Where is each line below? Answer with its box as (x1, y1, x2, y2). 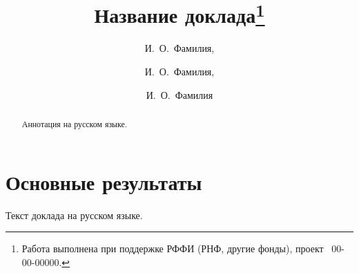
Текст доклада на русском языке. (6, 207, 143, 222)
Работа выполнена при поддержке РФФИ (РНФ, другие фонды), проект (21, 241, 324, 256)
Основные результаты (6, 167, 202, 196)
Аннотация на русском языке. (21, 118, 128, 130)
